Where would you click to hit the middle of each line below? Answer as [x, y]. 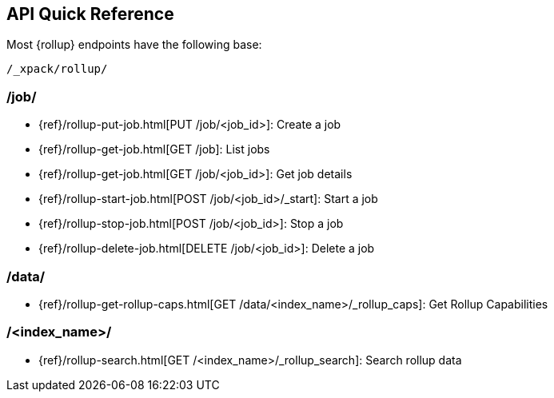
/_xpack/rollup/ [57, 69]
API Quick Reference [90, 14]
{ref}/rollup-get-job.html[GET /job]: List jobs [154, 149]
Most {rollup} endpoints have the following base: [134, 45]
